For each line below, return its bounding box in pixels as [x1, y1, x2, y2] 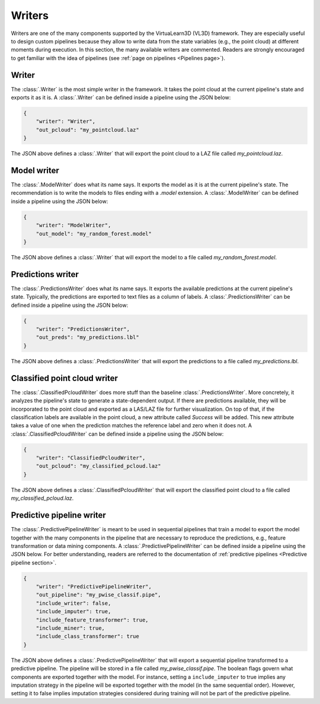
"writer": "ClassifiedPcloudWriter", [36, 455, 146, 461]
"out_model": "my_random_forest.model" [36, 230, 152, 237]
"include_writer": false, [36, 600, 111, 607]
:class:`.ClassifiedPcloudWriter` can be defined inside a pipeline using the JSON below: [11, 430, 224, 437]
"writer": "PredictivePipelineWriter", [36, 584, 152, 590]
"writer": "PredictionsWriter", [36, 326, 130, 332]
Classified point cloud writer [11, 373, 119, 383]
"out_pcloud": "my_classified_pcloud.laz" [36, 463, 161, 470]
